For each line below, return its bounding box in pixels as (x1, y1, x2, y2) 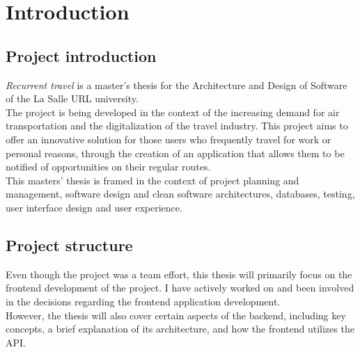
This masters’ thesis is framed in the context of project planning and (6, 173, 299, 187)
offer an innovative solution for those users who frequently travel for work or (6, 131, 331, 146)
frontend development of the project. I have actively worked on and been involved (6, 280, 354, 295)
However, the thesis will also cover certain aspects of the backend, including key (6, 307, 346, 322)
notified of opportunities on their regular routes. (6, 159, 211, 174)
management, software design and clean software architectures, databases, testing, (6, 186, 355, 201)
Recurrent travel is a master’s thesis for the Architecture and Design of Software (6, 77, 347, 92)
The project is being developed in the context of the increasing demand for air (6, 104, 340, 119)
